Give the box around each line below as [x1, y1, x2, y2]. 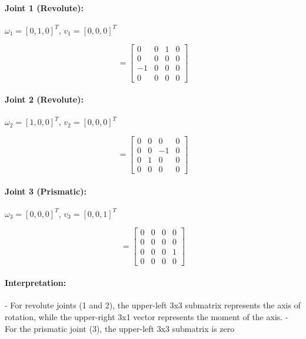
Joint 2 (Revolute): [5, 93, 84, 106]
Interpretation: [5, 277, 66, 289]
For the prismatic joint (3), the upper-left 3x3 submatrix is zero [5, 322, 235, 334]
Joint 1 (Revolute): [5, 1, 84, 14]
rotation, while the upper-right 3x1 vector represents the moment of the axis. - [5, 310, 288, 322]
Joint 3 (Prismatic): [5, 185, 87, 197]
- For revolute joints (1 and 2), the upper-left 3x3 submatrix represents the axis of [5, 299, 301, 311]
